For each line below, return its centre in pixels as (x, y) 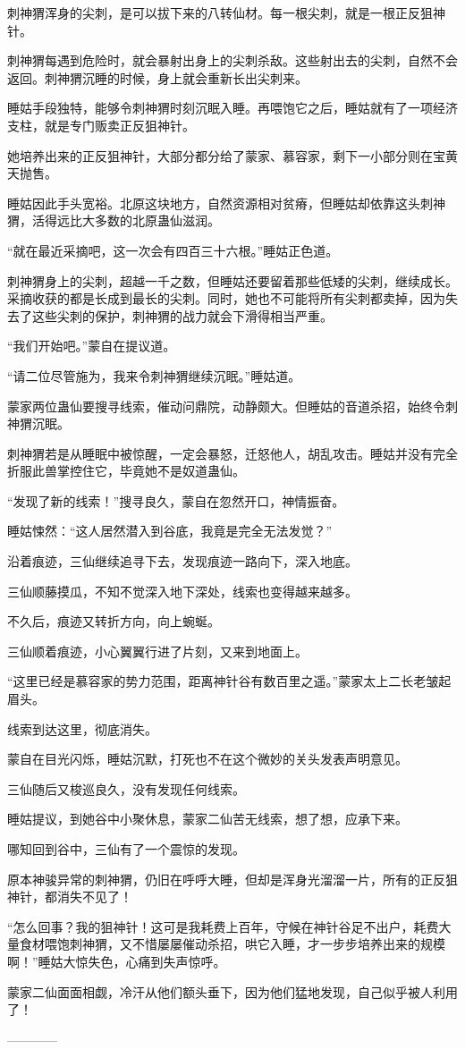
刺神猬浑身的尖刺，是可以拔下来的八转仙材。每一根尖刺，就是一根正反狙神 (226, 13)
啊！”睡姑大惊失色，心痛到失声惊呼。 (117, 961)
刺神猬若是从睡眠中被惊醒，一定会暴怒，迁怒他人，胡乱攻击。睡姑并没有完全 (232, 453)
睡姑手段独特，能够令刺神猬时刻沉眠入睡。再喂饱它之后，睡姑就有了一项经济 (232, 108)
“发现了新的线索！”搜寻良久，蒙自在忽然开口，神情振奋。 (176, 500)
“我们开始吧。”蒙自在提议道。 (92, 346)
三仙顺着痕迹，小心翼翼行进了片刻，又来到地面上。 (157, 651)
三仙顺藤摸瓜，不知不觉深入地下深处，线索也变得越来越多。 (182, 591)
